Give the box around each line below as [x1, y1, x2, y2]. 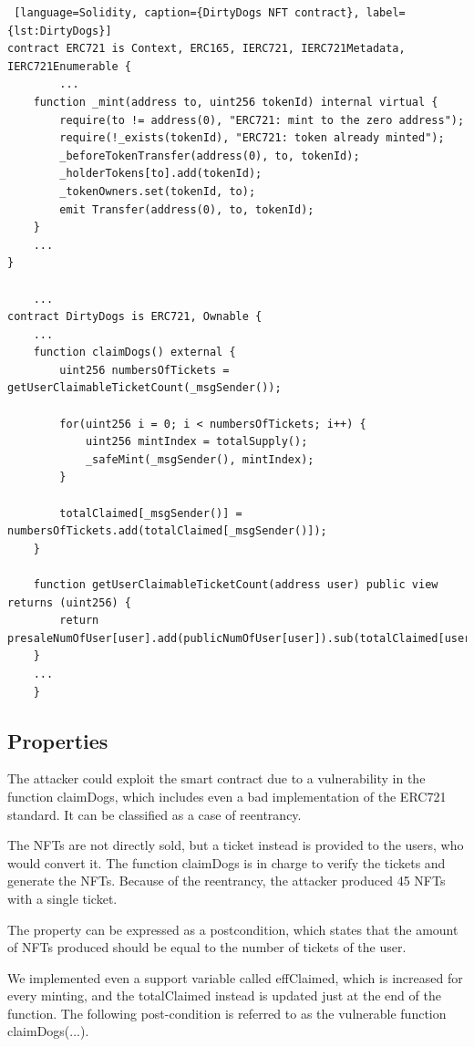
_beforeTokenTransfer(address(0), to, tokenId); [59, 149, 360, 162]
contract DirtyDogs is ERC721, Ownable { [7, 310, 263, 324]
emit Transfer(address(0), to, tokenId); [59, 202, 314, 216]
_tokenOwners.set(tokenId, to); [59, 184, 256, 198]
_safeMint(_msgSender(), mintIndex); [85, 452, 314, 466]
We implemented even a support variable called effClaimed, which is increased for [7, 968, 463, 987]
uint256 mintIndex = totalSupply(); [85, 435, 308, 449]
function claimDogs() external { [33, 346, 236, 359]
